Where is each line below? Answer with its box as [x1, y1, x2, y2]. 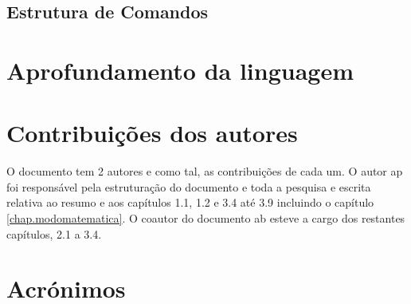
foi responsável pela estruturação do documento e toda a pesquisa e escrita [6, 178, 371, 195]
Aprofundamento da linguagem [6, 53, 354, 86]
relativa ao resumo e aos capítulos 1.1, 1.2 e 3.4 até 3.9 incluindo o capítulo [6, 194, 374, 211]
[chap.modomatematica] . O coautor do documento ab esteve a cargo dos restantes [6, 210, 405, 227]
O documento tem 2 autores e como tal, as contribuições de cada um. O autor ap [6, 163, 403, 180]
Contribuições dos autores [6, 116, 298, 149]
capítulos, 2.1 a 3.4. [6, 225, 102, 242]
